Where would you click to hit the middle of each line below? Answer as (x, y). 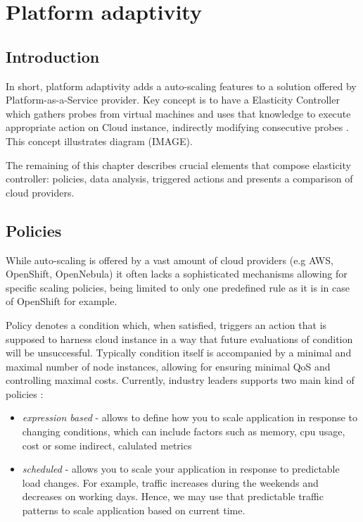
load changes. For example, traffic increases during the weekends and (170, 482)
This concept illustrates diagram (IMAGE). (99, 141)
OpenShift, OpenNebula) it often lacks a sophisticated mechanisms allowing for (177, 274)
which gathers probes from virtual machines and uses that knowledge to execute (178, 113)
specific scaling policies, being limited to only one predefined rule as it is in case (178, 287)
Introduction (53, 56)
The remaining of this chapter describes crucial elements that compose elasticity (178, 164)
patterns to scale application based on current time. (134, 510)
